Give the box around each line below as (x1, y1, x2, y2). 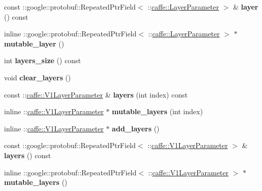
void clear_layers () (4, 72, 71, 82)
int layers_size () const (4, 55, 81, 66)
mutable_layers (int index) (111, 106, 203, 117)
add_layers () (111, 123, 160, 133)
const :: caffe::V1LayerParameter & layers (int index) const (4, 89, 188, 100)
